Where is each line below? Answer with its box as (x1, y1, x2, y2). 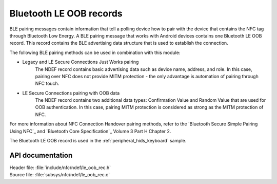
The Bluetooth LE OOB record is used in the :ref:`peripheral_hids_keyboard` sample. (9, 138, 187, 144)
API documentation (9, 151, 73, 159)
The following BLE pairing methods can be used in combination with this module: (9, 49, 181, 56)
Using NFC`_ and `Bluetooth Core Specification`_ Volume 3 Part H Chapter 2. (9, 128, 171, 134)
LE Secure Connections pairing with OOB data (22, 90, 120, 96)
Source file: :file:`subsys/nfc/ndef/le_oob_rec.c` (9, 172, 110, 178)
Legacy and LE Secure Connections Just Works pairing (22, 59, 139, 65)
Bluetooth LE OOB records (9, 8, 123, 19)
